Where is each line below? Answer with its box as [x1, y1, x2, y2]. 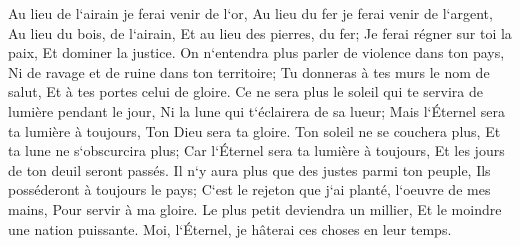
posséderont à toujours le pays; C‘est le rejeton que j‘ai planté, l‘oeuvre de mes [8, 179, 491, 200]
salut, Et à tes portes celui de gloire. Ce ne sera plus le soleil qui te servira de [8, 81, 483, 102]
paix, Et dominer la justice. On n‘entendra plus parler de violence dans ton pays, [8, 42, 505, 63]
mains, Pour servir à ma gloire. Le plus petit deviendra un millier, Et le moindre [8, 198, 502, 219]
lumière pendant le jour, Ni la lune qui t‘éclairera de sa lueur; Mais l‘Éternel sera [8, 100, 505, 121]
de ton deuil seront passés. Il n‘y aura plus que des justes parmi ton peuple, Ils [8, 159, 491, 180]
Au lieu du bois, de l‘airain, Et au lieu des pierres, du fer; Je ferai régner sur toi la [8, 22, 512, 43]
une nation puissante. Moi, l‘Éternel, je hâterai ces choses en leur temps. [8, 218, 452, 239]
